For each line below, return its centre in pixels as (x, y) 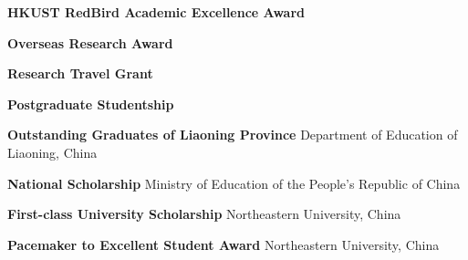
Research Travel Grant (80, 73)
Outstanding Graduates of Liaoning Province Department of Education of (233, 135)
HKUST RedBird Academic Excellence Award (156, 12)
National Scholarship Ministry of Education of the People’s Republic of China (234, 183)
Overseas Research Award (90, 42)
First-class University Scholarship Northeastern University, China (204, 214)
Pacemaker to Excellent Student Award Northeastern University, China (224, 244)
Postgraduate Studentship (91, 104)
